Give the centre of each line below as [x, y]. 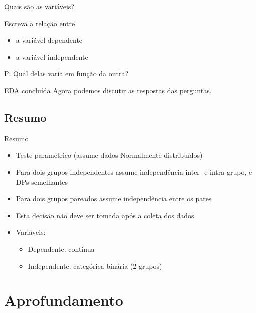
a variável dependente [49, 40]
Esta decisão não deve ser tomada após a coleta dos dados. [106, 215]
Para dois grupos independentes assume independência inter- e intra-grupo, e [134, 172]
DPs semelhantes [42, 182]
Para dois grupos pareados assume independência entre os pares [114, 199]
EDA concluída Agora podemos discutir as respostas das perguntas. [108, 90]
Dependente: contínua [61, 249]
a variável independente [52, 56]
